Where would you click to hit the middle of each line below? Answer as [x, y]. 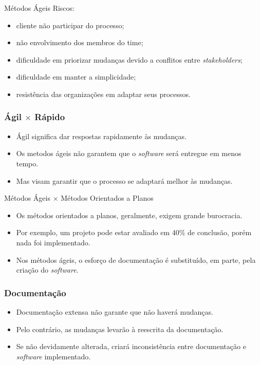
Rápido [50, 117]
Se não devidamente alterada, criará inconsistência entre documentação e [131, 346]
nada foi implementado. [53, 242]
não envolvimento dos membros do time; [80, 42]
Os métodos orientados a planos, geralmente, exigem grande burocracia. [129, 215]
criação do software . [47, 270]
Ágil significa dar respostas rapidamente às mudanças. [101, 136]
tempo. [27, 163]
